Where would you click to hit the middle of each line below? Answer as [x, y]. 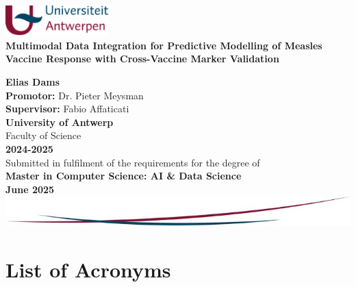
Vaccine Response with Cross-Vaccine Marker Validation [142, 59]
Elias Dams [33, 81]
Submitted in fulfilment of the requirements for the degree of [133, 162]
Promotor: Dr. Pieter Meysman [75, 95]
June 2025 [30, 189]
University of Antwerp [60, 122]
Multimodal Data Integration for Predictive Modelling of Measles [164, 45]
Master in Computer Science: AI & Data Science [124, 176]
